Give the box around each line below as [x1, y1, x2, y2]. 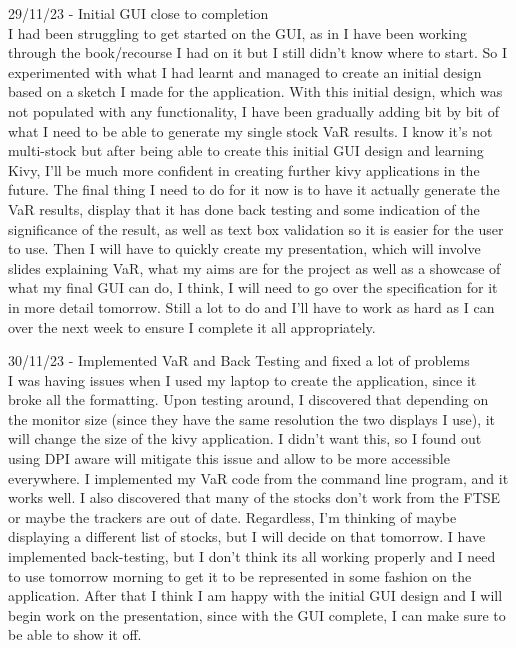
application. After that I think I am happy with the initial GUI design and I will [8, 585, 503, 606]
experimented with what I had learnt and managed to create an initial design [8, 61, 482, 82]
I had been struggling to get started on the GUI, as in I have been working [8, 22, 467, 43]
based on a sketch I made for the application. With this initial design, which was [8, 81, 503, 102]
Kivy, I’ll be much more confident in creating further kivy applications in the [8, 159, 480, 180]
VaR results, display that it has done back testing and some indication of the [8, 198, 480, 219]
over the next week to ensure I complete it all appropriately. [8, 316, 376, 337]
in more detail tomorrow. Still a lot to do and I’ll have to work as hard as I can [8, 296, 495, 317]
